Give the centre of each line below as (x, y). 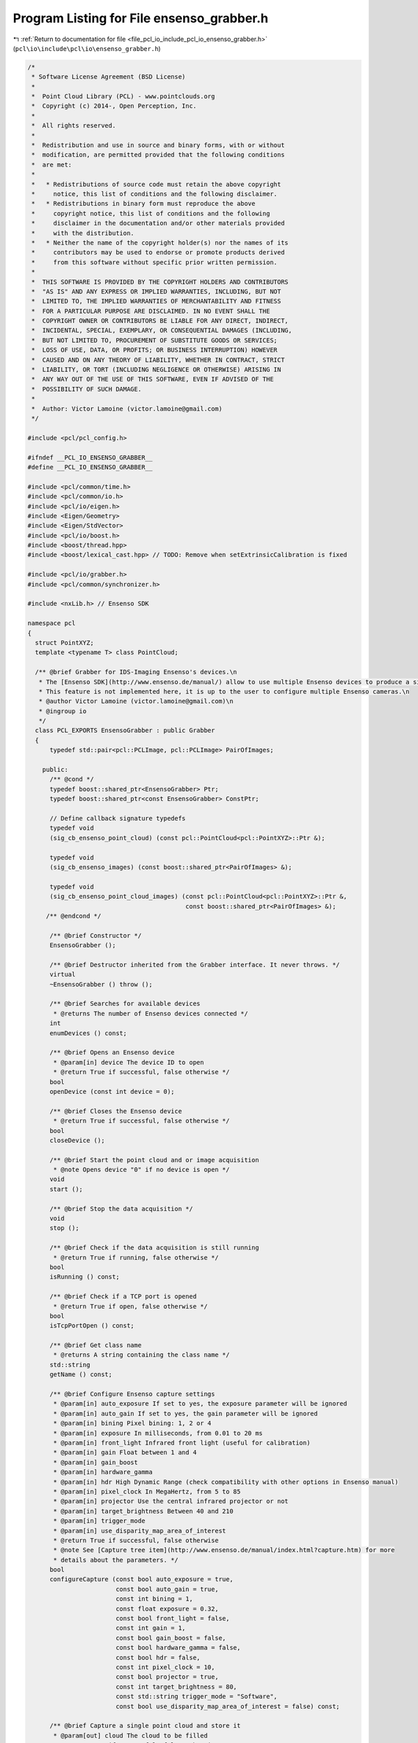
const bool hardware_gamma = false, (178, 1648)
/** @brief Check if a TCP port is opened (123, 1296)
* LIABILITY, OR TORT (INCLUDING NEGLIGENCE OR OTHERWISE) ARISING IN (156, 370)
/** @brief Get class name (96, 1345)
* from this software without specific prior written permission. (155, 262)
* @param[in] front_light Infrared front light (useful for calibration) (182, 1443)
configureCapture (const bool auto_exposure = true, (141, 1580)
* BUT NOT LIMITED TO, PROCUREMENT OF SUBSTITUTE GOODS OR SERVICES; (155, 340)
